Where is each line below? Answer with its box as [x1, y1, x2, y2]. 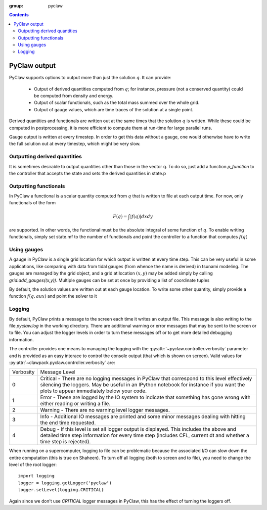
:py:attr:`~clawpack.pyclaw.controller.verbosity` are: [9, 359, 116, 366]
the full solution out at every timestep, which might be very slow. [9, 141, 141, 147]
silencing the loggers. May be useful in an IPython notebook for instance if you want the [40, 381, 245, 388]
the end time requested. [40, 419, 96, 426]
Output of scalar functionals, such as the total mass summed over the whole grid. [34, 99, 200, 106]
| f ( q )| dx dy [130, 213, 153, 219]
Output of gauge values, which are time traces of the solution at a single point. [34, 106, 194, 112]
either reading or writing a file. [40, 400, 111, 407]
